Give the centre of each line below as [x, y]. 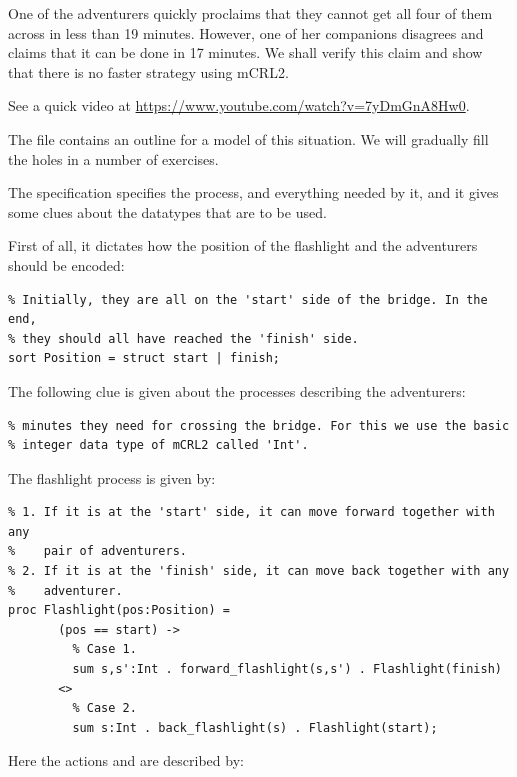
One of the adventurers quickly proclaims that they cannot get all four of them [250, 13]
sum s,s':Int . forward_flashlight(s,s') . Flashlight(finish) [287, 669]
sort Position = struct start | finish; [144, 358]
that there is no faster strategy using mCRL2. [148, 71]
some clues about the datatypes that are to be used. [167, 211]
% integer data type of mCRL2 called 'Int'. [158, 445]
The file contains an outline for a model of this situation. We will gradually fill [248, 138]
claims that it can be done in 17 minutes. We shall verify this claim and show [245, 52]
